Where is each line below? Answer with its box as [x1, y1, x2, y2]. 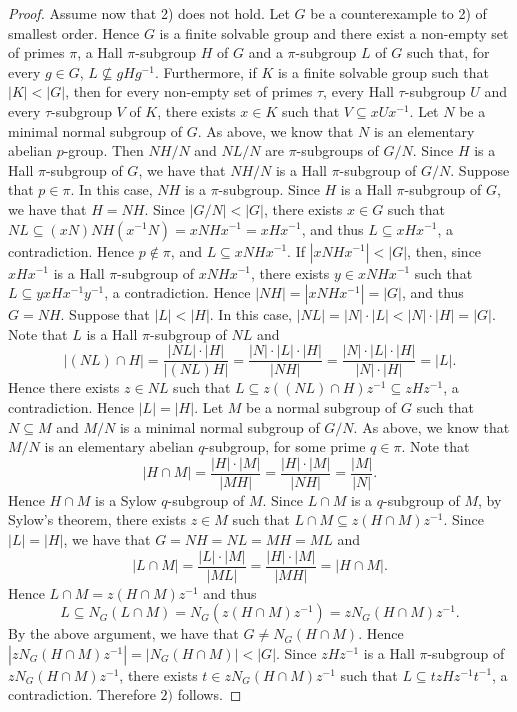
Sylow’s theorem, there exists [8, 509, 187, 530]
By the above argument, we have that [8, 623, 239, 644]
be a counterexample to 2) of [310, 3, 487, 23]
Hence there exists [8, 377, 120, 398]
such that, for [406, 42, 490, 63]
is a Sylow [95, 489, 157, 510]
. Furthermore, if [154, 61, 257, 82]
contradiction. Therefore [8, 684, 156, 705]
